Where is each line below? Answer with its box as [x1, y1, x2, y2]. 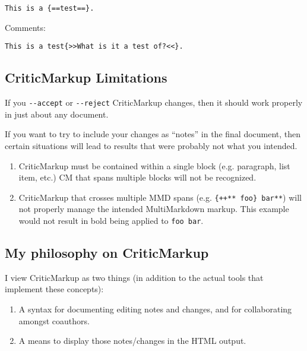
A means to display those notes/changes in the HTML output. [18, 334, 246, 347]
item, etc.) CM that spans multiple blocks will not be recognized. [18, 171, 257, 184]
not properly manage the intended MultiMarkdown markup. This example [18, 203, 289, 215]
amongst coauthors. [18, 314, 90, 327]
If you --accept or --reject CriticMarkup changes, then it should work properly [5, 96, 303, 109]
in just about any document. [5, 107, 109, 120]
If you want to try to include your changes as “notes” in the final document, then [5, 128, 301, 140]
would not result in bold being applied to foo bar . [18, 214, 204, 226]
